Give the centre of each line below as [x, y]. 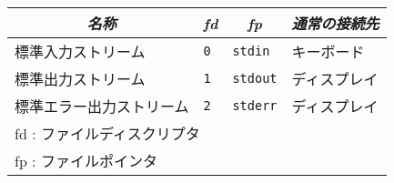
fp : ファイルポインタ [86, 161]
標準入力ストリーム [80, 51]
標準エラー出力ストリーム [102, 106]
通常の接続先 [335, 23]
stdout [255, 78]
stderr [255, 106]
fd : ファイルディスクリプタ [107, 133]
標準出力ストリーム [80, 79]
